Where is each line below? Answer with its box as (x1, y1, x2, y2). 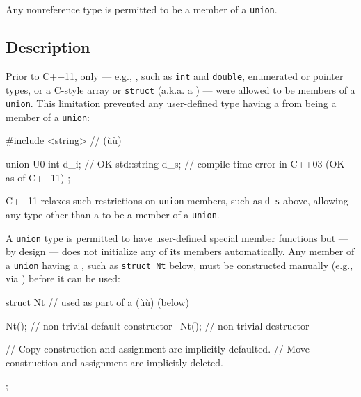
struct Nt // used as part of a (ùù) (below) (6, 295, 189, 309)
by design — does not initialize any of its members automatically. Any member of (6, 244, 355, 259)
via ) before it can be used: (6, 271, 121, 286)
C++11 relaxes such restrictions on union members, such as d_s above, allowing (6, 193, 348, 208)
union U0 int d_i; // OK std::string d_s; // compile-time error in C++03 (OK (6, 156, 345, 171)
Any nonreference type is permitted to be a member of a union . (6, 2, 278, 16)
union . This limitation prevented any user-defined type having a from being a (6, 96, 337, 111)
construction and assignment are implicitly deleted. (6, 355, 223, 369)
